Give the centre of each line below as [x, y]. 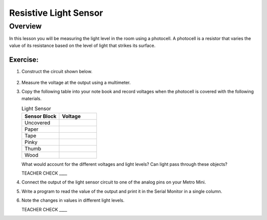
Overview [25, 26]
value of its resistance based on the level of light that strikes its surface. [82, 45]
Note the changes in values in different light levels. [73, 200]
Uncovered [37, 122]
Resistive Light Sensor [56, 13]
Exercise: [24, 59]
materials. [32, 98]
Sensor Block [41, 116]
